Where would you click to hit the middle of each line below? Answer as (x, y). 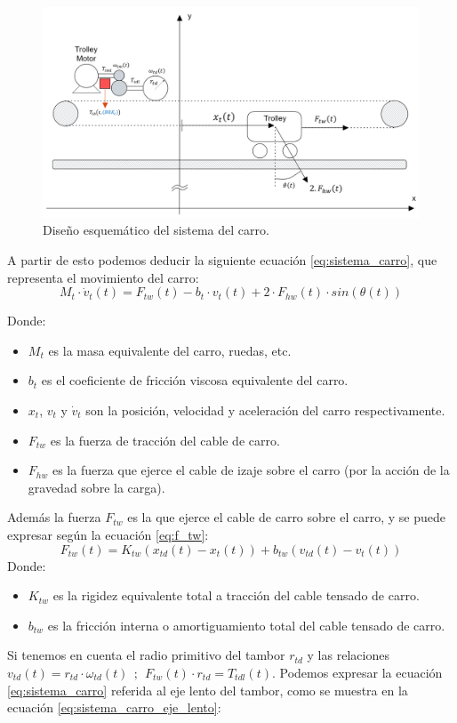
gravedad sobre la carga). (96, 487)
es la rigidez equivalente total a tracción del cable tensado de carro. (236, 595)
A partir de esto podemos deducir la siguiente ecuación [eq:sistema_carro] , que (222, 260)
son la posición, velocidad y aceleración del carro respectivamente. (265, 410)
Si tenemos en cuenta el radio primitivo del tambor (146, 655)
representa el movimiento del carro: (103, 277)
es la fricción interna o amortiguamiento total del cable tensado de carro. (246, 625)
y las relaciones (348, 655)
